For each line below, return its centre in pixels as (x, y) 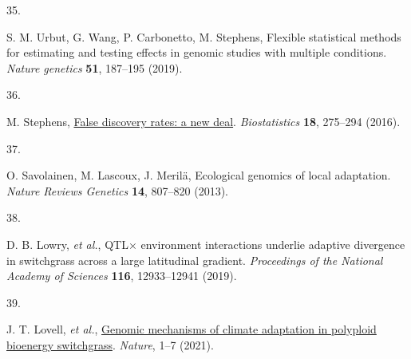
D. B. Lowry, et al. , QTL (67, 244)
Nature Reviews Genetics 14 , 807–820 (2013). (117, 190)
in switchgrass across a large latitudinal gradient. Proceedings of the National (195, 260)
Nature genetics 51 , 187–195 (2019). (95, 67)
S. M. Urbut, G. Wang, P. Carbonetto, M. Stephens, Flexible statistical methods (204, 36)
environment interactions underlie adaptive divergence (273, 244)
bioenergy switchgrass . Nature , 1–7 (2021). (110, 344)
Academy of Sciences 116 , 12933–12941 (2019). (122, 276)
